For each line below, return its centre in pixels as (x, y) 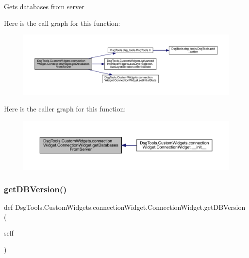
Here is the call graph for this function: (62, 23)
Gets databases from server (44, 6)
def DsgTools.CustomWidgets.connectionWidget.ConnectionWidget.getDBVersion (125, 207)
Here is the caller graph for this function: (65, 109)
